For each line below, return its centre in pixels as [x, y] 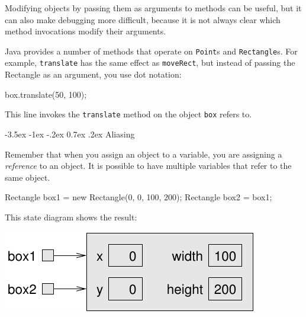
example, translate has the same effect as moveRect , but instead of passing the [150, 63]
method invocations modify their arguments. [86, 31]
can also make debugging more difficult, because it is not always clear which [143, 19]
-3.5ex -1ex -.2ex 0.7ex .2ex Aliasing [70, 134]
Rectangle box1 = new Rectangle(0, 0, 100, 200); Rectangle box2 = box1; [138, 197]
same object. [28, 177]
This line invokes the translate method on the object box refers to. [128, 114]
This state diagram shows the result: [71, 217]
